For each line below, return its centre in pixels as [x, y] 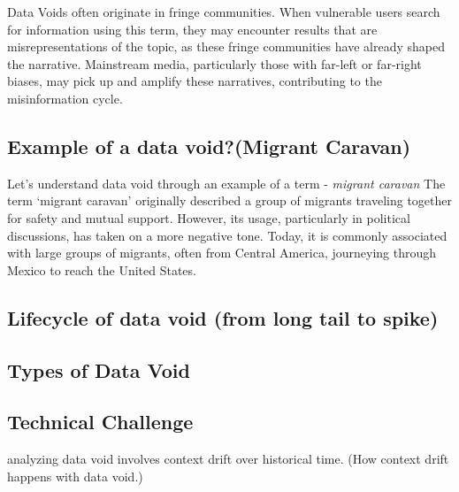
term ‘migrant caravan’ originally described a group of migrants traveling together [229, 200]
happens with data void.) [75, 476]
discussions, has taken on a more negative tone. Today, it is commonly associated [227, 235]
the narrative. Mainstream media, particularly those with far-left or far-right [214, 63]
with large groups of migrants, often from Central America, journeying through [222, 253]
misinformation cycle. [65, 98]
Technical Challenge [100, 422]
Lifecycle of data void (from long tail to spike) [223, 317]
